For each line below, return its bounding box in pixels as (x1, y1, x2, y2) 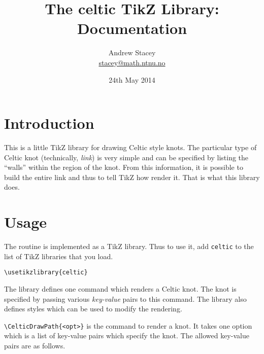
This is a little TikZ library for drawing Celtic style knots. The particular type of (4, 142, 257, 153)
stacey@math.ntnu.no (98, 57, 166, 67)
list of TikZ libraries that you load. (4, 251, 113, 261)
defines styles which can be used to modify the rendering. (4, 303, 182, 314)
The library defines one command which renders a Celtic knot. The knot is (4, 284, 237, 294)
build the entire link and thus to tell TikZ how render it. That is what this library (4, 171, 260, 182)
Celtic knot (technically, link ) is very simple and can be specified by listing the (4, 152, 249, 162)
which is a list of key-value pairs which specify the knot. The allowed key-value (4, 330, 249, 341)
